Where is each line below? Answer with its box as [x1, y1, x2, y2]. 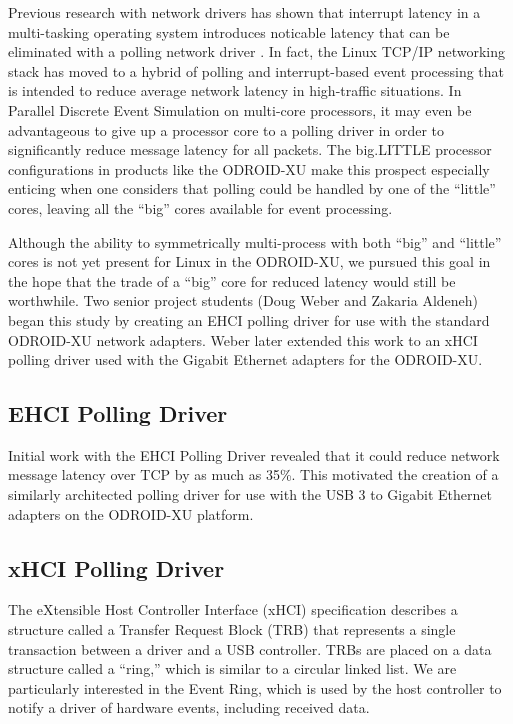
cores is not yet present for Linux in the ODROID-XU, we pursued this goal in [8, 251, 491, 272]
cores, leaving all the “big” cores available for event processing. [8, 197, 393, 218]
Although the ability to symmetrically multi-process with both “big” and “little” [8, 231, 502, 252]
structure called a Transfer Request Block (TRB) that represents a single [8, 619, 456, 640]
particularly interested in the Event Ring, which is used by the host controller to [8, 677, 502, 698]
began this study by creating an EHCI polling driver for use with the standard [8, 309, 490, 330]
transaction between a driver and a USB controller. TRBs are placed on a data [8, 638, 492, 659]
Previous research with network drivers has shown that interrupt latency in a [8, 2, 481, 22]
